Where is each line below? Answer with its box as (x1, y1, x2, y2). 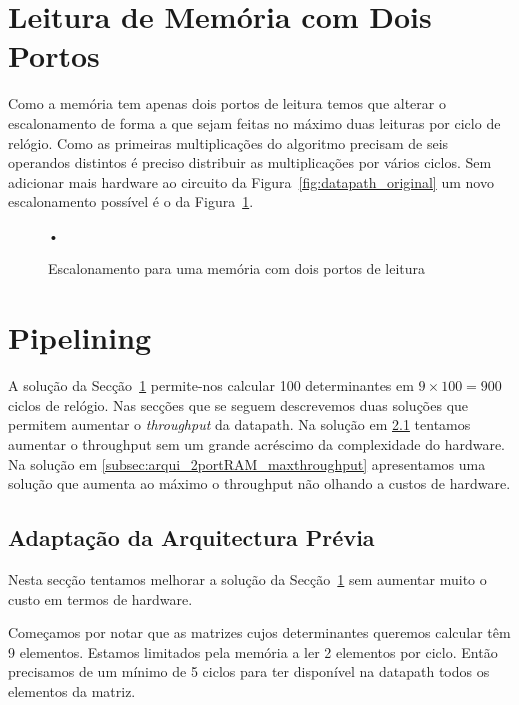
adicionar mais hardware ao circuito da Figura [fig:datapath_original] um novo (8, 171, 494, 192)
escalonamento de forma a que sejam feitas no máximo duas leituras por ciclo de (8, 112, 501, 133)
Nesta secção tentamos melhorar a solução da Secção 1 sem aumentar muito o (8, 568, 487, 589)
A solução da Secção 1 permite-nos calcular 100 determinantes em (8, 375, 414, 396)
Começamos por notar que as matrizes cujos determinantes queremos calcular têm (8, 622, 511, 643)
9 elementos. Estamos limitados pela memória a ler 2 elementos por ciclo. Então (8, 641, 498, 662)
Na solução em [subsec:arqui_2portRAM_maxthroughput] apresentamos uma (8, 453, 486, 474)
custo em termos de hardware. (8, 588, 193, 609)
